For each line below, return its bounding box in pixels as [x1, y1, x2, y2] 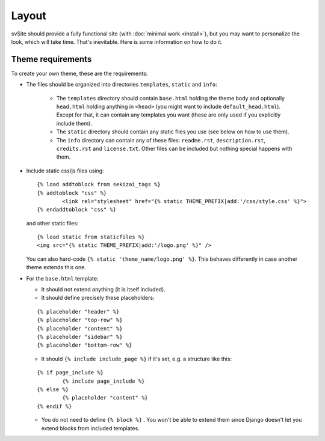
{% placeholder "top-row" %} [37, 317, 123, 324]
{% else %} [37, 386, 69, 393]
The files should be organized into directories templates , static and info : [26, 81, 218, 88]
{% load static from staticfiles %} [37, 234, 145, 240]
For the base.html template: [26, 275, 99, 282]
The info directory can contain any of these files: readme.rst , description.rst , [56, 136, 266, 144]
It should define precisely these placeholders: [41, 294, 155, 302]
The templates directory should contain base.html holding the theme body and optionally [56, 94, 285, 102]
